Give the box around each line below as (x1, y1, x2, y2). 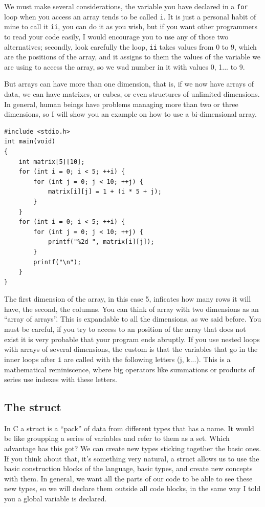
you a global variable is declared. (4, 493, 107, 504)
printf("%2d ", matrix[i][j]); (48, 238, 154, 246)
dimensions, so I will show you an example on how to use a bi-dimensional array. (4, 109, 257, 119)
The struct (4, 399, 61, 415)
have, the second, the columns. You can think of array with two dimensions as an (4, 303, 259, 314)
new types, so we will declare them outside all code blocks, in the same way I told (4, 483, 261, 494)
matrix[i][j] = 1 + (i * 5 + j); (48, 188, 162, 196)
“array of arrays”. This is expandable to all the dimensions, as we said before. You (4, 313, 261, 324)
